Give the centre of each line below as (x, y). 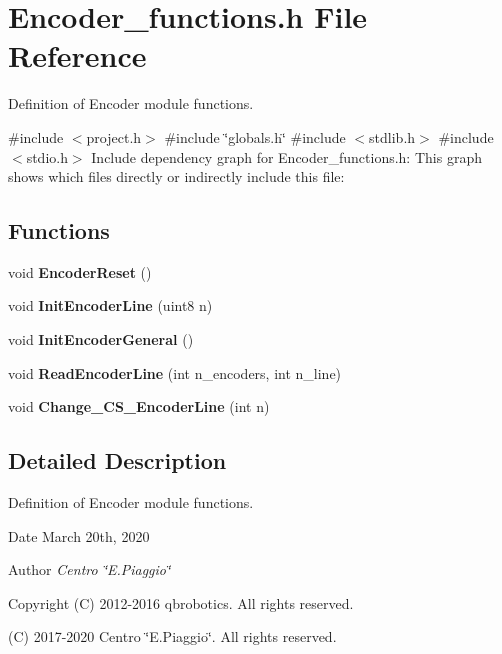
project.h (114, 136)
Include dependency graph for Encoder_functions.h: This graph (286, 156)
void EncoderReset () (80, 271)
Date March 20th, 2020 (79, 535)
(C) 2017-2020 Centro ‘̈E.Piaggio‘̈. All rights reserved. (172, 636)
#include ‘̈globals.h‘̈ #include (255, 136)
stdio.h (47, 156)
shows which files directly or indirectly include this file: (176, 176)
